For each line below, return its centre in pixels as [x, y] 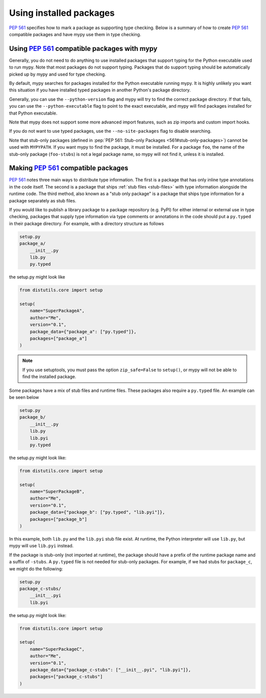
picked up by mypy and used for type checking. [58, 74]
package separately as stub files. [43, 200]
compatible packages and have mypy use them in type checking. [75, 34]
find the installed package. [49, 377]
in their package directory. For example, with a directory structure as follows [87, 223]
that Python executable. [33, 113]
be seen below [24, 397]
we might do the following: [36, 569]
